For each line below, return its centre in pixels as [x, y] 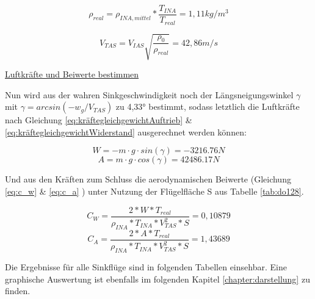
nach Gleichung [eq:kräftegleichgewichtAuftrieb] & [99, 120]
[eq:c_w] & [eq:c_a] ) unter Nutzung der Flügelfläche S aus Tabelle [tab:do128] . [154, 191]
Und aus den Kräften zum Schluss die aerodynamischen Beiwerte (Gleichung [148, 179]
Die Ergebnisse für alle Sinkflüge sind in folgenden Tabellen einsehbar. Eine [146, 267]
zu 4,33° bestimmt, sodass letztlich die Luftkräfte [208, 106]
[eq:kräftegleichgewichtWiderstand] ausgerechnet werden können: [126, 131]
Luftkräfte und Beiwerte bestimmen [72, 74]
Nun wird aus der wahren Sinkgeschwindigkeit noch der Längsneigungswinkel [149, 94]
